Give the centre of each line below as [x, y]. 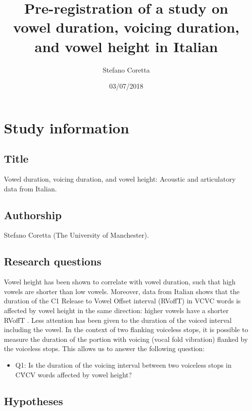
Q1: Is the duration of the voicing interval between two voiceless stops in [123, 365]
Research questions [53, 261]
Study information [67, 127]
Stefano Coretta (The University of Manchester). [76, 235]
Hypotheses [34, 401]
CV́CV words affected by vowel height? [74, 374]
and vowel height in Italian [126, 46]
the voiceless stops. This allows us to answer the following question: [104, 348]
